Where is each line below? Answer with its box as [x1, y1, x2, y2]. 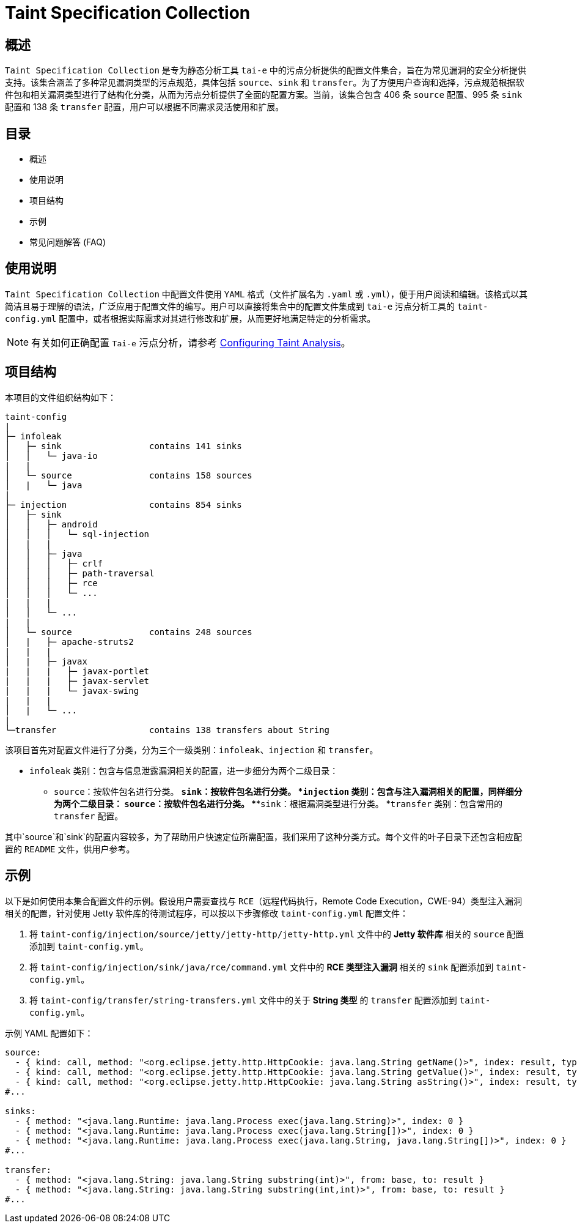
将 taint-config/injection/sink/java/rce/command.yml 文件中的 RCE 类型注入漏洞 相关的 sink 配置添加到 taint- [29, 961, 527, 972]
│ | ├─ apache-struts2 [5, 636, 134, 647]
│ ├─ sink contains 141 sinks [5, 441, 242, 451]
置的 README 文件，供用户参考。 [5, 843, 135, 854]
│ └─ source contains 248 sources [5, 627, 252, 637]
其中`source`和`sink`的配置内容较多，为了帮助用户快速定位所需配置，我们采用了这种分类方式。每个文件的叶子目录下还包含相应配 [5, 831, 523, 842]
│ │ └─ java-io [5, 450, 98, 461]
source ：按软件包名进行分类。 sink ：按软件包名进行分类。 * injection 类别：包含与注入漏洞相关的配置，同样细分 [54, 786, 523, 797]
